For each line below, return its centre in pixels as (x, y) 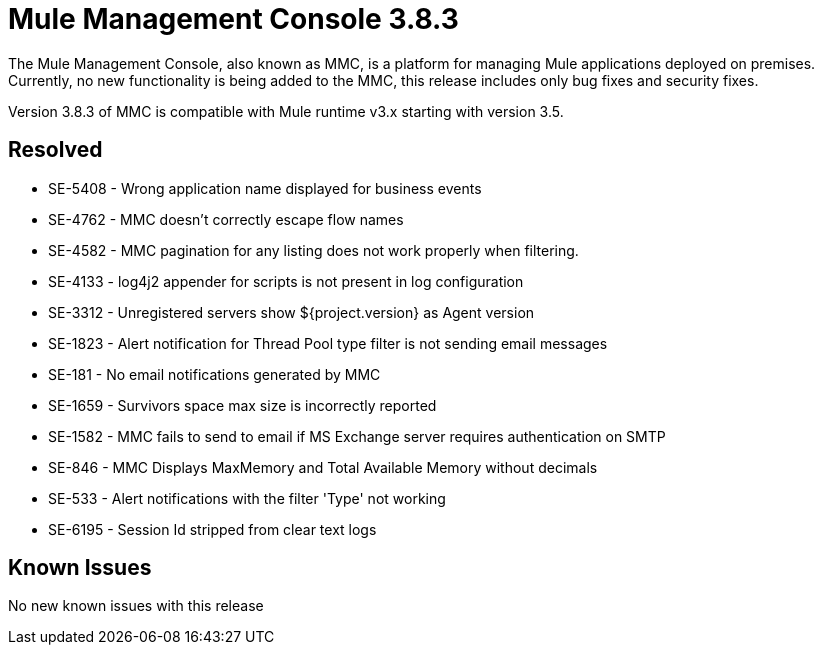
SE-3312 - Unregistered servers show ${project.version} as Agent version (291, 312)
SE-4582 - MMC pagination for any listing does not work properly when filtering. (313, 250)
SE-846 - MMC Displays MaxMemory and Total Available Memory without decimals (323, 467)
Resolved (55, 150)
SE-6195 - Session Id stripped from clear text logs (212, 529)
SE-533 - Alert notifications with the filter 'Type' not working (247, 498)
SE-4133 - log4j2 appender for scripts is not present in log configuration (286, 281)
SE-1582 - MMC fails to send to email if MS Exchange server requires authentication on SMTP (357, 436)
